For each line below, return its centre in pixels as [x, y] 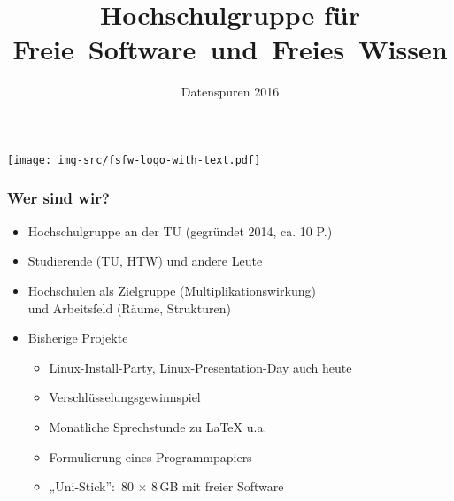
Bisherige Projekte [78, 338]
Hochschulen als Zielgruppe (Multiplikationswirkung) [172, 290]
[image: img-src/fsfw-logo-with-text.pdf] [134, 160]
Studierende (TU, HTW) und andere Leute [145, 261]
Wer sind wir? [58, 198]
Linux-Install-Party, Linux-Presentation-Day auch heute [200, 367]
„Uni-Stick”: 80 [91, 486]
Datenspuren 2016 [230, 92]
